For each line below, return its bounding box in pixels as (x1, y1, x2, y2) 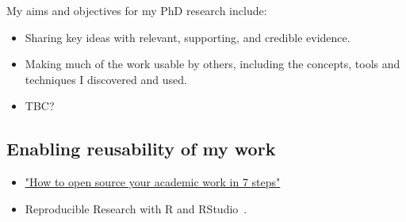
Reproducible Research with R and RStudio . (25, 200, 247, 216)
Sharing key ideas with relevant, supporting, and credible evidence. (25, 29, 350, 45)
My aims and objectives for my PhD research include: (6, 2, 267, 18)
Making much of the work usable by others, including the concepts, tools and (25, 55, 400, 72)
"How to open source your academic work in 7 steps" (25, 174, 281, 190)
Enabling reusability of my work (6, 136, 276, 161)
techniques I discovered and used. (25, 71, 187, 87)
